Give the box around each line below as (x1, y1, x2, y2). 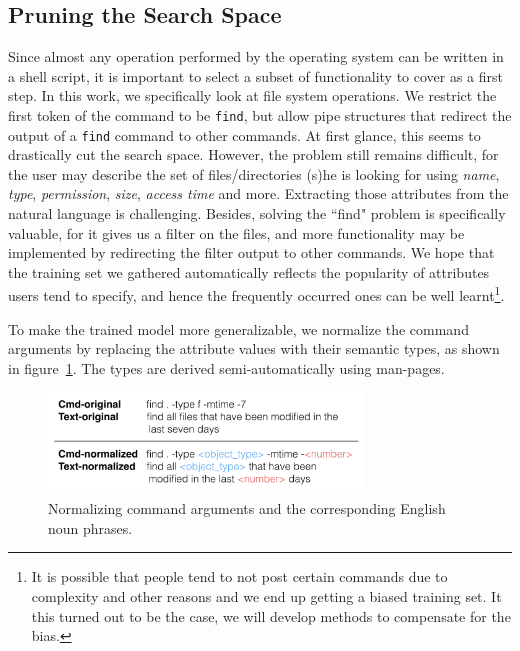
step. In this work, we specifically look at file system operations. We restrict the (8, 85, 497, 106)
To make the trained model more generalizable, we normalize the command (8, 318, 469, 339)
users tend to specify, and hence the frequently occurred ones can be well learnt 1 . (8, 282, 505, 306)
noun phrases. (48, 517, 133, 538)
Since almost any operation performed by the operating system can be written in (8, 46, 504, 67)
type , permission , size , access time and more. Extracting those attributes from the (8, 183, 509, 204)
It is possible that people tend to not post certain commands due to (31, 566, 448, 587)
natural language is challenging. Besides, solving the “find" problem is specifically (8, 203, 506, 224)
